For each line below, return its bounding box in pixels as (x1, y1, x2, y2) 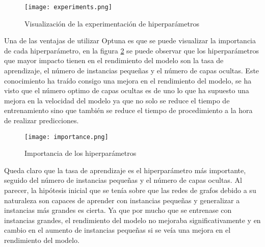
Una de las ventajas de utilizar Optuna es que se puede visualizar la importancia (4, 35, 256, 46)
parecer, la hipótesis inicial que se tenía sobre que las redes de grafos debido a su (4, 185, 256, 196)
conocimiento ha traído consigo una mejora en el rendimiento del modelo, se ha (4, 75, 252, 86)
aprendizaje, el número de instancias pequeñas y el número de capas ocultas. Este (4, 65, 259, 76)
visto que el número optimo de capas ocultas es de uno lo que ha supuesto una (4, 85, 249, 96)
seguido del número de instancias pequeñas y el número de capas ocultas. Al (4, 175, 242, 185)
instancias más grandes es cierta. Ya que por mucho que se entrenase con (4, 205, 232, 215)
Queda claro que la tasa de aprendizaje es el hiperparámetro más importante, (4, 164, 246, 175)
